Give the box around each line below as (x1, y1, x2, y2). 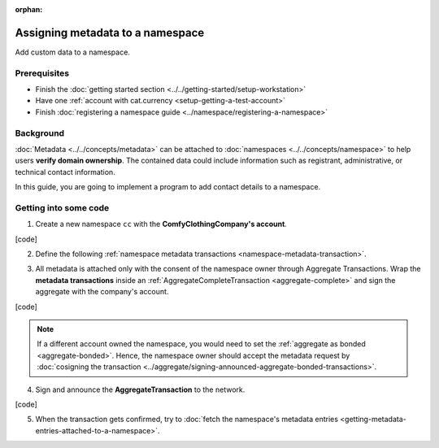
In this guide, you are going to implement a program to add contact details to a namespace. (15, 182, 321, 192)
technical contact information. (15, 167, 115, 176)
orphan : (15, 5, 43, 14)
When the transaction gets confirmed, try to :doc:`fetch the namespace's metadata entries (35, 415, 339, 424)
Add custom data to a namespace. (15, 47, 130, 57)
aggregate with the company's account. (35, 287, 169, 297)
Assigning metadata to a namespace (15, 25, 205, 40)
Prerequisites (15, 67, 69, 79)
